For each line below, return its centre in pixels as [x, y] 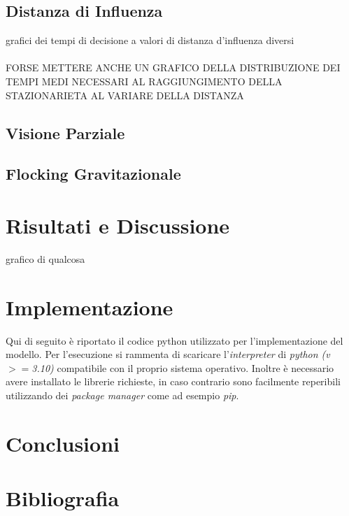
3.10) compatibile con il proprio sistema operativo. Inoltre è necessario [183, 367]
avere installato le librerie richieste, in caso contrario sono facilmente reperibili [173, 381]
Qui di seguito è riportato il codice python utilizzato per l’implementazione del [174, 340]
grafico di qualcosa [45, 258]
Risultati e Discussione [118, 225]
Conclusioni [63, 443]
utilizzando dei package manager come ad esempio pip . [122, 395]
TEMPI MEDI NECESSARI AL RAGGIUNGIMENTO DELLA [144, 81]
